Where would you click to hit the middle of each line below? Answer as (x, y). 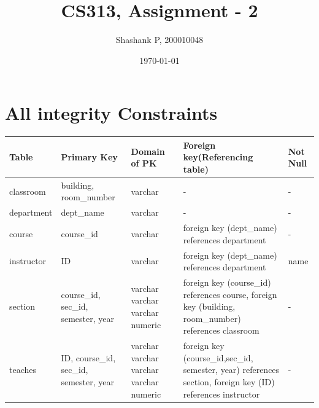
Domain (148, 151)
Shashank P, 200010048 (159, 40)
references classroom (221, 330)
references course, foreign (230, 294)
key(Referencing (218, 157)
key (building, (209, 306)
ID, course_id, (88, 357)
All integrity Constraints (111, 113)
